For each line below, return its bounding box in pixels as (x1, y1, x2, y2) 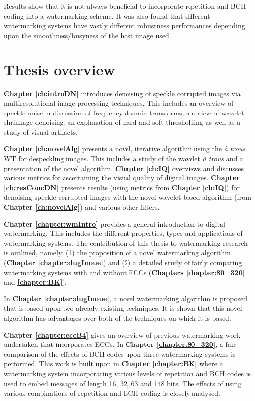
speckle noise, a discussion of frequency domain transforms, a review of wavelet (4, 107, 244, 117)
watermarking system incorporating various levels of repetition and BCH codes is (4, 368, 251, 378)
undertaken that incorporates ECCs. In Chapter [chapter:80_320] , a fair (4, 339, 236, 349)
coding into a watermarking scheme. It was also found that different (4, 10, 210, 21)
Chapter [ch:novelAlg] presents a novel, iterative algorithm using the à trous (4, 143, 246, 154)
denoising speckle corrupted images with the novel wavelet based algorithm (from (4, 192, 251, 202)
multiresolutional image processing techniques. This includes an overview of (4, 98, 234, 108)
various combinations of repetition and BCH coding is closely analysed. (4, 388, 220, 398)
